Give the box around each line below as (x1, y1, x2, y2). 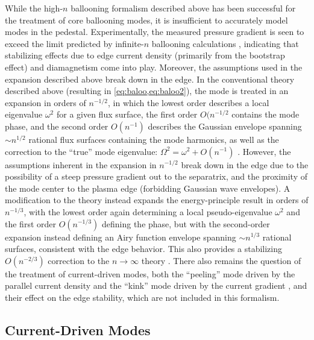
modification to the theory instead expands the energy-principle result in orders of (5, 194, 309, 206)
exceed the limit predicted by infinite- (5, 37, 144, 49)
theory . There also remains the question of (141, 254, 301, 266)
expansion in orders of (5, 96, 86, 109)
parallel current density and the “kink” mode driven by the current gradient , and (5, 279, 307, 292)
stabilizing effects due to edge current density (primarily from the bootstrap (5, 49, 285, 61)
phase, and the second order (5, 119, 108, 132)
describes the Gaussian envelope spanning (148, 119, 302, 132)
